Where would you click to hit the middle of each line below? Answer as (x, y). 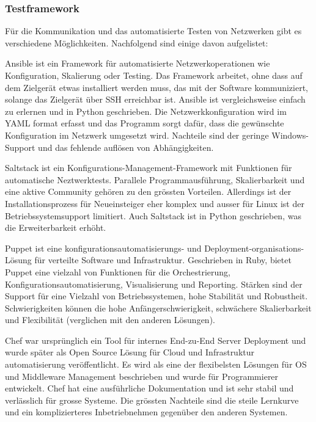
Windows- (290, 135)
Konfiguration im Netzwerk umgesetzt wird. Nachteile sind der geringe (137, 135)
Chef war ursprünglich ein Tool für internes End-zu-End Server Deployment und (156, 340)
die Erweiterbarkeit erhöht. (56, 227)
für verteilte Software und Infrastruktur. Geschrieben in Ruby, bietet (163, 260)
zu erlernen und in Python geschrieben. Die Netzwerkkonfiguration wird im (146, 111)
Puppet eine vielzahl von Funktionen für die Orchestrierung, (118, 271)
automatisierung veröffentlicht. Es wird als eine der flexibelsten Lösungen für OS (156, 364)
